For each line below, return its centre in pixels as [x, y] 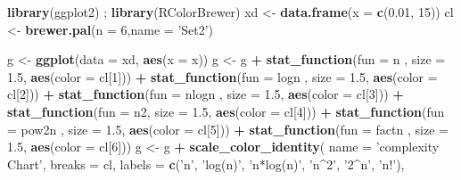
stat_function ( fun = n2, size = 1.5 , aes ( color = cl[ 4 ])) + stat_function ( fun [226, 111]
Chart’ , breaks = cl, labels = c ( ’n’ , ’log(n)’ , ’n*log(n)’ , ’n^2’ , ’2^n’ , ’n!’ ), [206, 164]
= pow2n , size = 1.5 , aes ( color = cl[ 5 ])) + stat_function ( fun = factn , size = [228, 129]
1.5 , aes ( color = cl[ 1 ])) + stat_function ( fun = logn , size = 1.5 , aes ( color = [222, 76]
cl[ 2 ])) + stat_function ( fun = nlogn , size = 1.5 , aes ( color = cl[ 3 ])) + [206, 94]
